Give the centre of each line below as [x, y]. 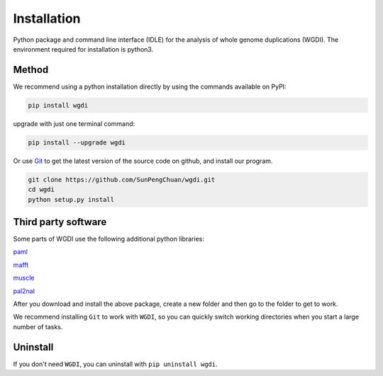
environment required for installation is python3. [83, 49]
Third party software [60, 222]
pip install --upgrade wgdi [77, 142]
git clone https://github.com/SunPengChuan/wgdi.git [122, 180]
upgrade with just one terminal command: [74, 123]
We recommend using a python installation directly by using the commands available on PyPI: [150, 86]
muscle [24, 278]
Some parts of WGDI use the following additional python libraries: [109, 239]
